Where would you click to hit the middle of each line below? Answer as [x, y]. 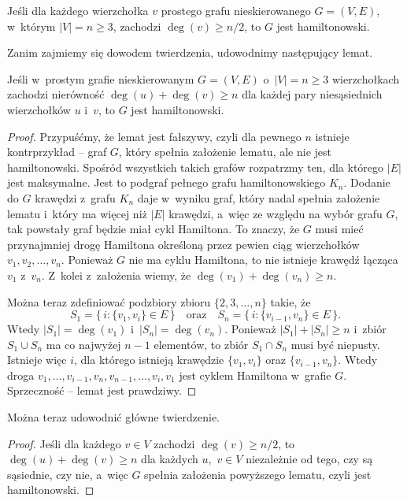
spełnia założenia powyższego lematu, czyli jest [258, 474]
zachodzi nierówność [56, 94]
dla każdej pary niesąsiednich [312, 94]
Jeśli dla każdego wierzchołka [78, 10]
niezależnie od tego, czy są [309, 459]
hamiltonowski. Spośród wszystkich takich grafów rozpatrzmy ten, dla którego [196, 167]
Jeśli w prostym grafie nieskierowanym [101, 78]
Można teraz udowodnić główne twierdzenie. [113, 417]
